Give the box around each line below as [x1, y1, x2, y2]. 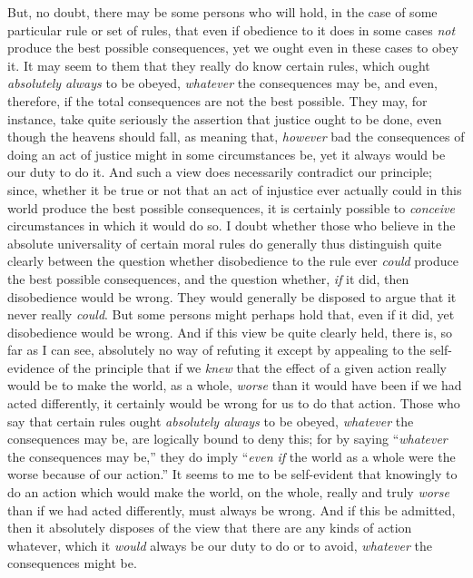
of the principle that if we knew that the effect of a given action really [58, 358, 447, 377]
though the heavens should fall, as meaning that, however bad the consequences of [7, 127, 465, 146]
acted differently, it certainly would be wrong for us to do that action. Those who [7, 394, 460, 413]
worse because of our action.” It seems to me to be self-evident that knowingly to [7, 465, 458, 484]
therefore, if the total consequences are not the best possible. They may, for [7, 91, 428, 110]
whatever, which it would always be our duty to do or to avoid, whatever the [7, 535, 432, 554]
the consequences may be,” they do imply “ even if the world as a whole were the [7, 446, 456, 465]
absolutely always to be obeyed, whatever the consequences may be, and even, [7, 73, 438, 93]
